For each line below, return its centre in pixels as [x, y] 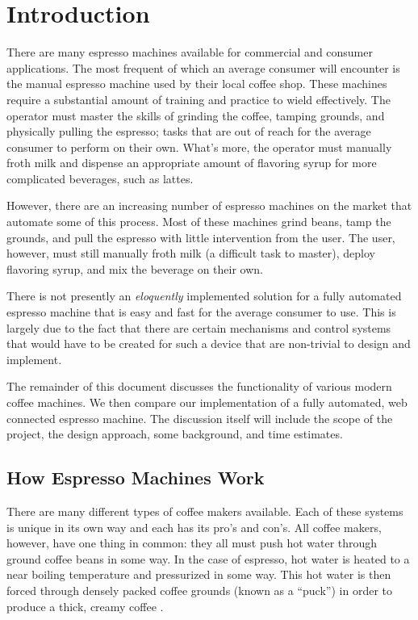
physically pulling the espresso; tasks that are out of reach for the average [189, 131]
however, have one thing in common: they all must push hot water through [192, 543]
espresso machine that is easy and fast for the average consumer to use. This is [201, 312]
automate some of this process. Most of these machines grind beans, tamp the [199, 222]
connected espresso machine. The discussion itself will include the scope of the [200, 418]
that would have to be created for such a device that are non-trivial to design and [209, 344]
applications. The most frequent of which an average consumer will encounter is [203, 67]
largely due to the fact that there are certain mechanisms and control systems [199, 327]
